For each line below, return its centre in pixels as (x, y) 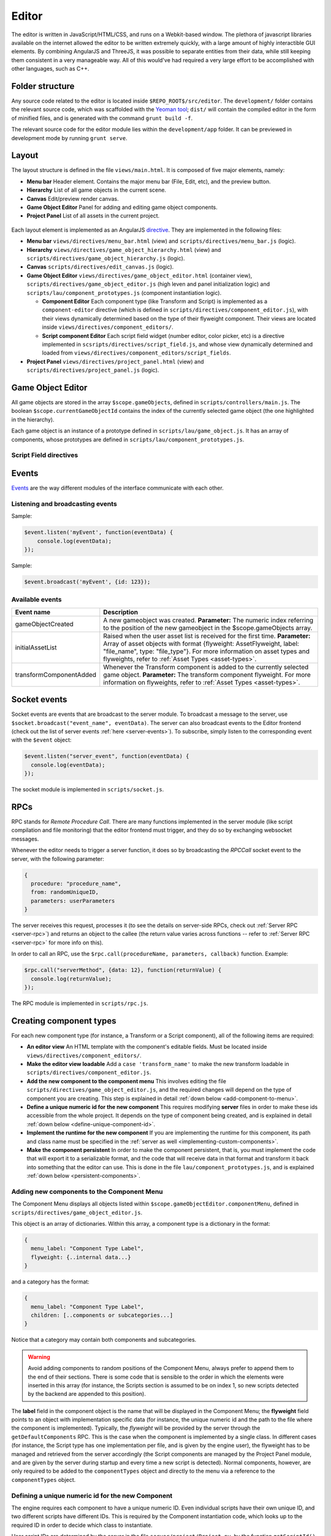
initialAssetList (36, 647)
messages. (25, 839)
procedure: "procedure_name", (76, 884)
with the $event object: (41, 740)
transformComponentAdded (56, 675)
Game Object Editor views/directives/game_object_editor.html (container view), (139, 275)
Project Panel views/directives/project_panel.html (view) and (116, 361)
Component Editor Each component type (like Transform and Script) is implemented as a (155, 301)
